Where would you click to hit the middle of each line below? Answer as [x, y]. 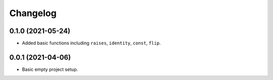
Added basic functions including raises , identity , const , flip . [92, 43]
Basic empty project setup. [50, 69]
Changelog [33, 13]
